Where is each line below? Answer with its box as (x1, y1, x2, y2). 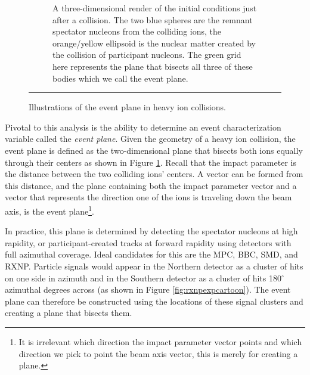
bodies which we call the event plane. (52, 72, 188, 84)
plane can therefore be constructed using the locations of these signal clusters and (5, 295, 303, 307)
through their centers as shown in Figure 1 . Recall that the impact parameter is (5, 156, 296, 168)
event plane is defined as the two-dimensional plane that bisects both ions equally (5, 144, 303, 156)
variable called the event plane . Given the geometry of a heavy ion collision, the (5, 132, 296, 145)
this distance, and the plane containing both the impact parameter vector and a (5, 179, 297, 191)
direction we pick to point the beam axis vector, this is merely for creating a (18, 347, 298, 359)
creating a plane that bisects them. (5, 306, 132, 319)
